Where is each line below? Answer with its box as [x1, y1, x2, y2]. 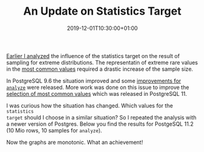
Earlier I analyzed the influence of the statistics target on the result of [6, 52, 180, 59]
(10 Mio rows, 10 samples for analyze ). [6, 126, 102, 134]
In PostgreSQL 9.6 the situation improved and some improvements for [6, 77, 181, 84]
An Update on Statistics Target [23, 4, 181, 18]
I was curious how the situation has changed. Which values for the [6, 102, 174, 109]
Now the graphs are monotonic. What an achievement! [6, 139, 143, 146]
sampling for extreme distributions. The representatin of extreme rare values [6, 59, 198, 66]
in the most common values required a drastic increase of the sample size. [6, 65, 194, 73]
